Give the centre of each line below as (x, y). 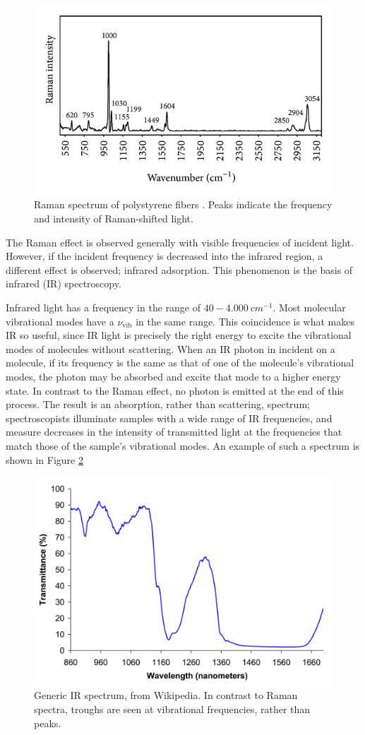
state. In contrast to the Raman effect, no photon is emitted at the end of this (175, 390)
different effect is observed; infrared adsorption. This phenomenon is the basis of (179, 269)
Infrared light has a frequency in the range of (103, 307)
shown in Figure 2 (44, 459)
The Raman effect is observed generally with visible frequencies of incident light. (180, 242)
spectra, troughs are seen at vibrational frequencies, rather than (172, 709)
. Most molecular (309, 307)
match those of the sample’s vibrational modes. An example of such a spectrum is (183, 445)
